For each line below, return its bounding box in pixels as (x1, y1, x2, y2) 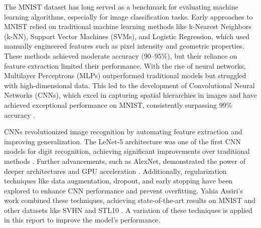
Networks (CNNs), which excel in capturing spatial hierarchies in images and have (4, 90, 257, 100)
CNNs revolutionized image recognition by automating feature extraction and (4, 126, 242, 137)
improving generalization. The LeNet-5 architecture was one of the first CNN (4, 136, 241, 146)
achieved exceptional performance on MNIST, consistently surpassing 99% (4, 99, 232, 110)
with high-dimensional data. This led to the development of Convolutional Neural (4, 80, 255, 90)
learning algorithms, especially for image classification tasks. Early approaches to (4, 11, 253, 22)
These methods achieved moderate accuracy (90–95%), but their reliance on (4, 50, 237, 61)
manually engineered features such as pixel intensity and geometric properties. (4, 41, 244, 51)
